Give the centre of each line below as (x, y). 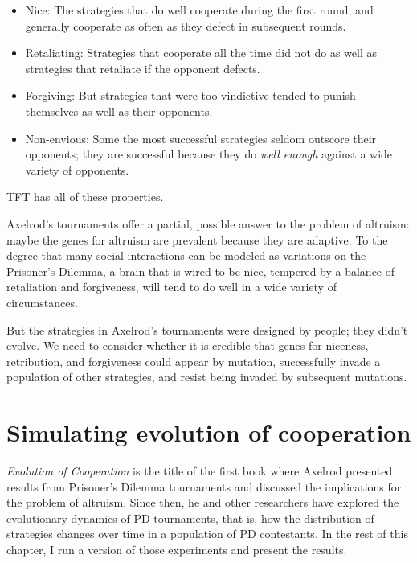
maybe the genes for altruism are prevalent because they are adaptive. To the (197, 239)
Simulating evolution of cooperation (209, 432)
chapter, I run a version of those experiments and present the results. (177, 549)
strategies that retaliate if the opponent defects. (143, 68)
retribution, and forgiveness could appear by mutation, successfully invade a (194, 361)
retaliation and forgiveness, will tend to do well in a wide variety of (172, 287)
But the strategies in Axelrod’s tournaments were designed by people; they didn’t (207, 329)
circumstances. (42, 302)
